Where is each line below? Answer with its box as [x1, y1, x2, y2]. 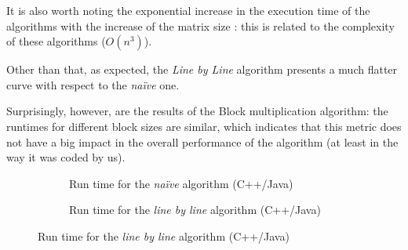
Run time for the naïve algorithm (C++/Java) [69, 175, 293, 191]
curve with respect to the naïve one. [6, 76, 180, 92]
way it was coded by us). [6, 149, 126, 165]
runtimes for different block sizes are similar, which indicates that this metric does [6, 118, 402, 134]
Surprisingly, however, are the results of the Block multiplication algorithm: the [6, 103, 388, 119]
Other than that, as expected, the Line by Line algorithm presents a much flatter [6, 61, 398, 78]
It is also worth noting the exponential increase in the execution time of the [6, 2, 370, 18]
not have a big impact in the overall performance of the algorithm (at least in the [6, 133, 399, 150]
